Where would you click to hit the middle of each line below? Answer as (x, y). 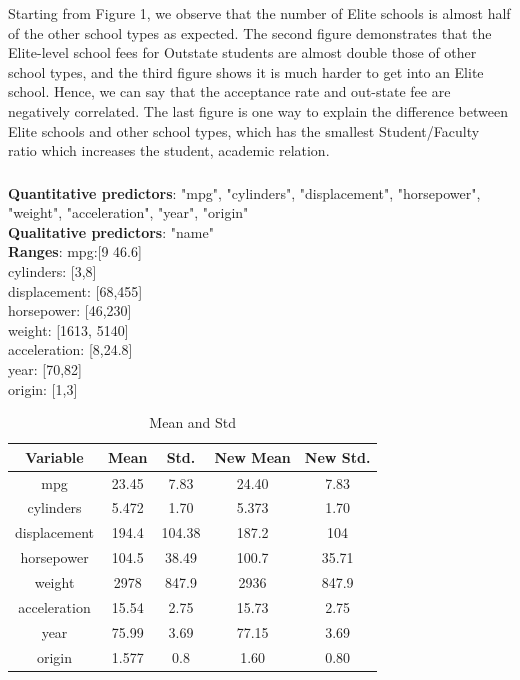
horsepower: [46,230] (70, 310)
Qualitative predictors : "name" (111, 231)
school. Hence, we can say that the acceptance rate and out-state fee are (229, 91)
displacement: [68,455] (75, 290)
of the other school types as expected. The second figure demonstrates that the (250, 32)
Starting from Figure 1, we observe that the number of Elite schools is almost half (259, 13)
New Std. (337, 456)
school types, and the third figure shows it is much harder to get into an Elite (246, 71)
